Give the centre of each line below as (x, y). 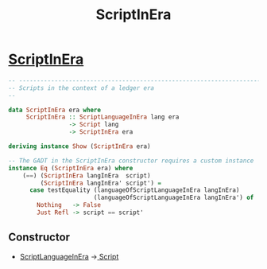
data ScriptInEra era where (55, 110)
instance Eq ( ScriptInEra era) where (71, 168)
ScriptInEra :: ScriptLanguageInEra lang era (103, 117)
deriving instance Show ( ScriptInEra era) (79, 146)
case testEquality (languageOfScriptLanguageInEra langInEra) (134, 190)
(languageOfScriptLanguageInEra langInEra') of (174, 198)
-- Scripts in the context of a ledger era (81, 88)
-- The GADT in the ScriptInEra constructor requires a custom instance (131, 161)
